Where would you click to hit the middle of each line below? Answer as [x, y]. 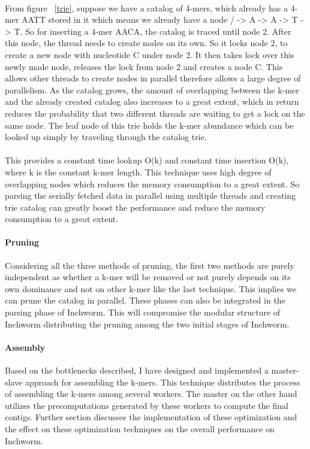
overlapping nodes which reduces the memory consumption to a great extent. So [152, 183]
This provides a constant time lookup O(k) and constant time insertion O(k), [147, 160]
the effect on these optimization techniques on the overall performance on [140, 429]
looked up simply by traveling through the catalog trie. [106, 137]
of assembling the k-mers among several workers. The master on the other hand [151, 394]
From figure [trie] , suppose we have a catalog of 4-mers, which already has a [147, 7]
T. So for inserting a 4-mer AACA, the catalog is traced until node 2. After [153, 31]
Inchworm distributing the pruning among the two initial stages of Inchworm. [147, 324]
